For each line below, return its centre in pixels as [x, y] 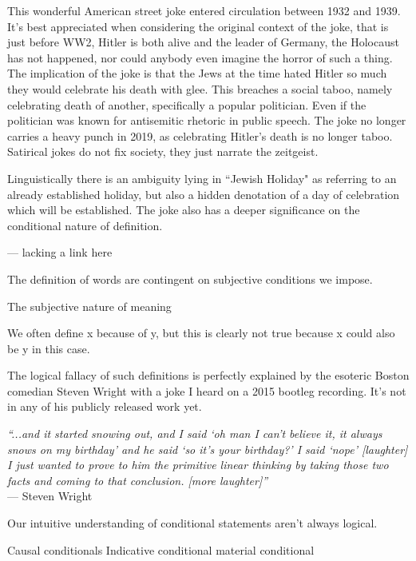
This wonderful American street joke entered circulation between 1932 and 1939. [204, 10]
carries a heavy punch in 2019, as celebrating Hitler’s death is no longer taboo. [200, 135]
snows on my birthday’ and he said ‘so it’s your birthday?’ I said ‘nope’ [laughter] [208, 449]
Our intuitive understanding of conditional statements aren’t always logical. [192, 523]
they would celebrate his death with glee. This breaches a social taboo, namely [200, 88]
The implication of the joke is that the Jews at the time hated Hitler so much [197, 73]
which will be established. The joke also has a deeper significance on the [184, 210]
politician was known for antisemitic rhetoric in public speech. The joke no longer [207, 120]
